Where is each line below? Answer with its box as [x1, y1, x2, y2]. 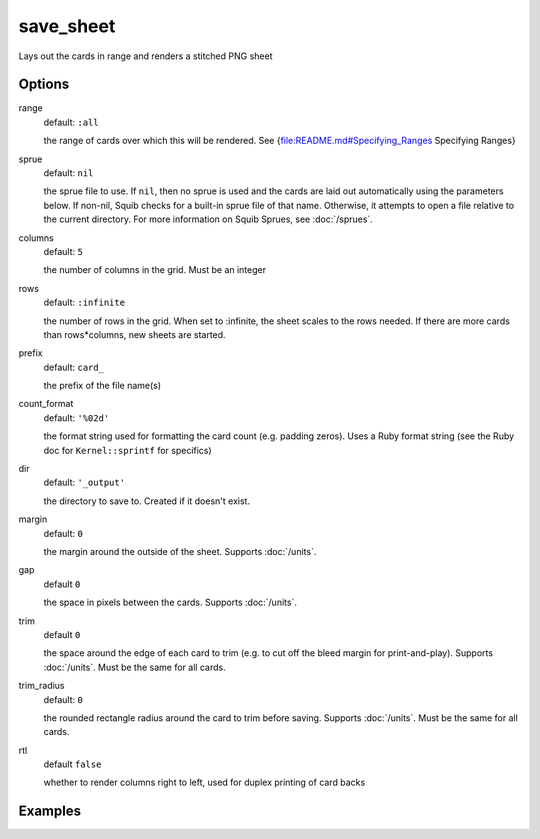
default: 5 [43, 245, 84, 257]
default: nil [43, 167, 94, 179]
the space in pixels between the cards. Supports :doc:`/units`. [43, 596, 297, 609]
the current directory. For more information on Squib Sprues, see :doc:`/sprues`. [43, 213, 374, 225]
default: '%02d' [43, 411, 110, 424]
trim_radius [18, 680, 65, 692]
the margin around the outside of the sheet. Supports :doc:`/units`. [43, 546, 317, 557]
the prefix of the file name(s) [43, 380, 162, 392]
